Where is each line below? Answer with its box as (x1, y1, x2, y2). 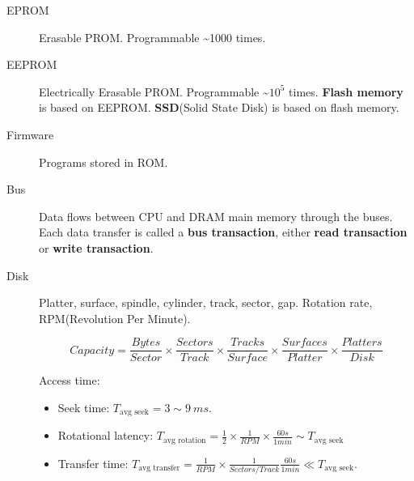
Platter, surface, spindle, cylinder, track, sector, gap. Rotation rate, (39, 294, 373, 311)
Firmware (6, 126, 54, 143)
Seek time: (57, 398, 110, 415)
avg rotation (163, 436, 206, 445)
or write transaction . (39, 239, 154, 256)
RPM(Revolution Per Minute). (39, 309, 191, 326)
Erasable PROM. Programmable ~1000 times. (39, 28, 266, 45)
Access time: (39, 372, 100, 389)
